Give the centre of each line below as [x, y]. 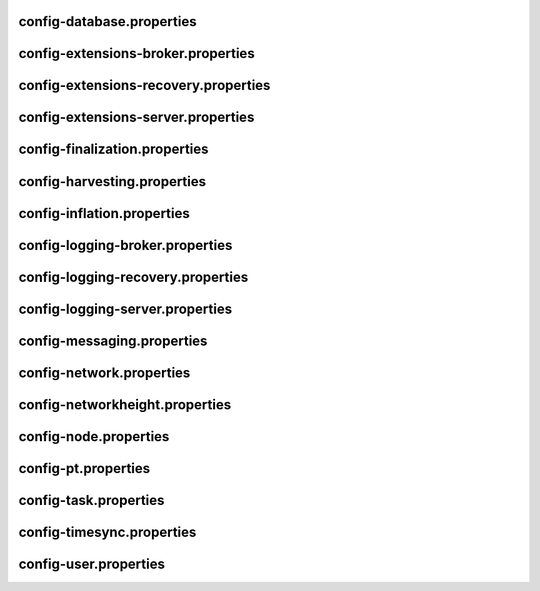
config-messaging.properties [113, 340]
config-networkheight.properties [125, 404]
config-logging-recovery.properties [133, 276]
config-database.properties [107, 21]
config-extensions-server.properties [136, 117]
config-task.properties [91, 500]
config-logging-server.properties [125, 308]
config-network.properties [104, 372]
